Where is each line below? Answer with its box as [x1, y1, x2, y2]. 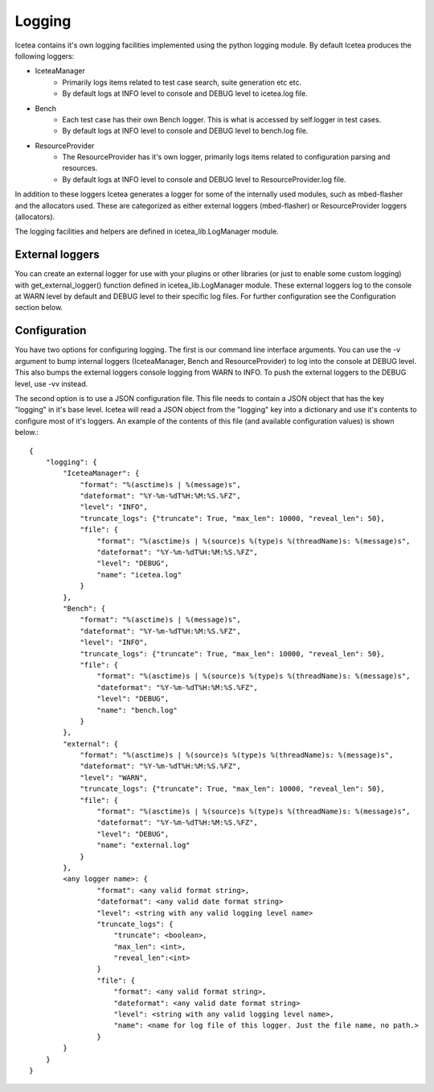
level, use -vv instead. [14, 378, 88, 388]
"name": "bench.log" [96, 705, 178, 714]
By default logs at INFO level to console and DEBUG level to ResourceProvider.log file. [62, 174, 346, 184]
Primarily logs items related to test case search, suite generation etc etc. [62, 77, 302, 87]
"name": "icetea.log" [96, 570, 182, 579]
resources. [62, 163, 98, 173]
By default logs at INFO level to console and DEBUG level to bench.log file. [62, 126, 309, 136]
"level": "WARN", [80, 773, 149, 782]
